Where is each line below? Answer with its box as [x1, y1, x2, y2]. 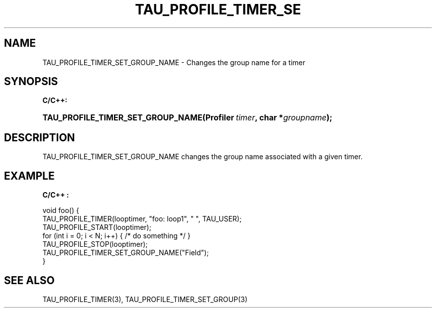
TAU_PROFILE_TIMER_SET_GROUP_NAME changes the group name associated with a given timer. [42, 152, 363, 161]
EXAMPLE [4, 169, 55, 182]
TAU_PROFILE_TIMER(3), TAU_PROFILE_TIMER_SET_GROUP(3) [42, 295, 247, 304]
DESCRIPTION [4, 131, 75, 144]
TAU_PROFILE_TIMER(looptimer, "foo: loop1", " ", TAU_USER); [42, 214, 242, 223]
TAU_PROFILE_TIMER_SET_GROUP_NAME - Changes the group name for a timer [42, 58, 306, 67]
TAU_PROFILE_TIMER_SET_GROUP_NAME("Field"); [42, 248, 209, 257]
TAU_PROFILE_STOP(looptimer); [42, 240, 148, 249]
